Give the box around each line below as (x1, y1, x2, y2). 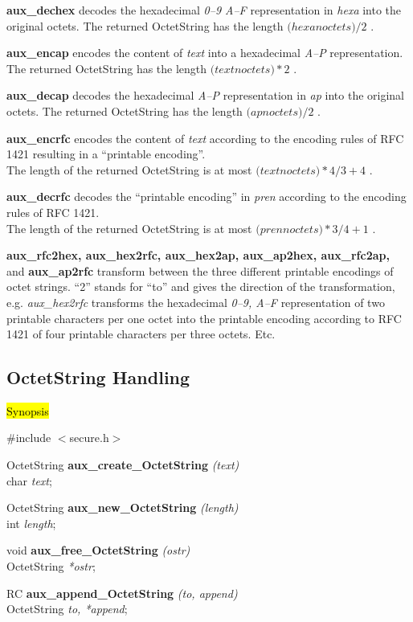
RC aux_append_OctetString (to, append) (6, 584, 238, 601)
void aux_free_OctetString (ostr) (6, 542, 190, 559)
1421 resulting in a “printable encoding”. (6, 145, 206, 162)
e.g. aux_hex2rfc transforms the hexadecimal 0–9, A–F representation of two (6, 293, 385, 310)
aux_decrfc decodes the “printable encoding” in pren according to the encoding (6, 188, 407, 205)
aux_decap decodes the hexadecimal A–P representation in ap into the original (6, 87, 405, 104)
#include (6, 429, 51, 446)
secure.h (69, 429, 109, 446)
